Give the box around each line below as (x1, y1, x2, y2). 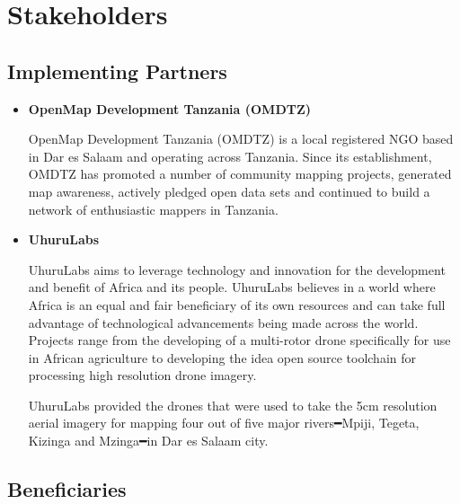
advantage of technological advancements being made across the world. (28, 313, 419, 332)
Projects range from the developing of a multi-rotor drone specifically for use (28, 331, 451, 349)
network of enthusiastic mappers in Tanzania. (28, 199, 279, 218)
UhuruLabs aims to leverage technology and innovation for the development (28, 260, 446, 279)
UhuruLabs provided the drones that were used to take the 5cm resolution (28, 395, 438, 414)
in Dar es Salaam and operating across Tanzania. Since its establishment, (28, 146, 432, 165)
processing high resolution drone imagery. (28, 366, 257, 385)
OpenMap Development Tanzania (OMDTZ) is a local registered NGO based (28, 129, 454, 148)
